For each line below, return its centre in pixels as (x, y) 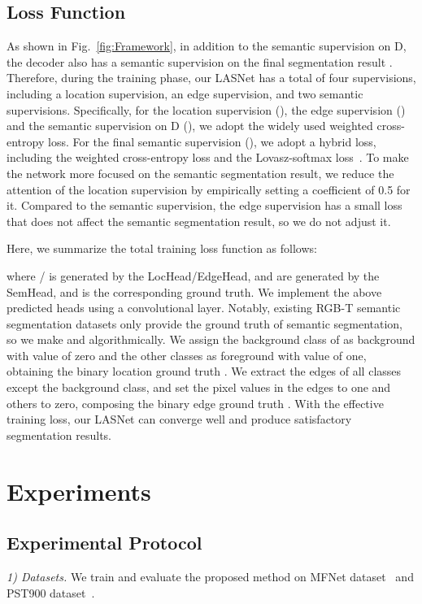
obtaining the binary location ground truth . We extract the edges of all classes (204, 371)
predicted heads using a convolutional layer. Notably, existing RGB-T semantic (204, 308)
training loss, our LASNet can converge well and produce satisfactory (179, 419)
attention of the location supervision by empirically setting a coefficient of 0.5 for (209, 189)
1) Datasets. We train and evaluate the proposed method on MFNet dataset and (210, 577)
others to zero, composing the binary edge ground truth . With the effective (195, 403)
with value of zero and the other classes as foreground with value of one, (187, 355)
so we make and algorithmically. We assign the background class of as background (211, 339)
